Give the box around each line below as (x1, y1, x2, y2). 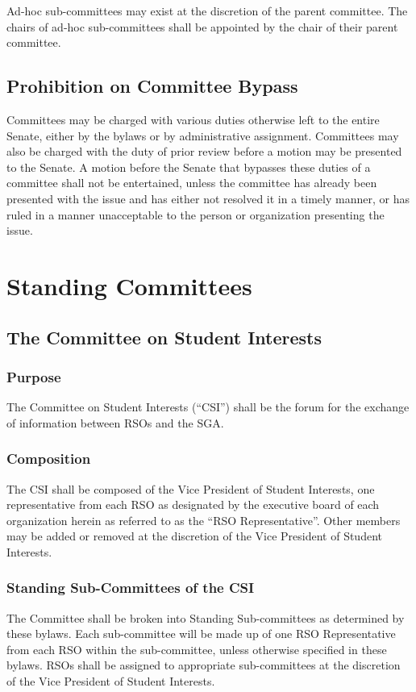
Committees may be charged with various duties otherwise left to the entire (6, 110, 380, 127)
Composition (6, 448, 91, 469)
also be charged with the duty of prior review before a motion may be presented (6, 143, 402, 160)
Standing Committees (6, 269, 252, 302)
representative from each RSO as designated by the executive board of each (6, 496, 380, 513)
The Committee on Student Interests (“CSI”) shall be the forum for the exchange (6, 398, 410, 415)
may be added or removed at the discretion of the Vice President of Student (6, 527, 382, 544)
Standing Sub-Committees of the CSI (6, 577, 255, 598)
